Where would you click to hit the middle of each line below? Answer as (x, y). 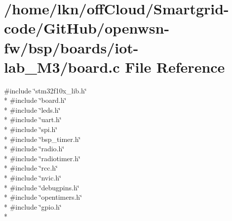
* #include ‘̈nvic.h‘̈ (33, 178)
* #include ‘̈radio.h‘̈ (34, 149)
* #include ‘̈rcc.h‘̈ (31, 168)
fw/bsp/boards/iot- (71, 47)
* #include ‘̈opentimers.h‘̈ (43, 197)
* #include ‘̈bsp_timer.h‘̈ (42, 139)
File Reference (175, 66)
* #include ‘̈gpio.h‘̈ (33, 206)
